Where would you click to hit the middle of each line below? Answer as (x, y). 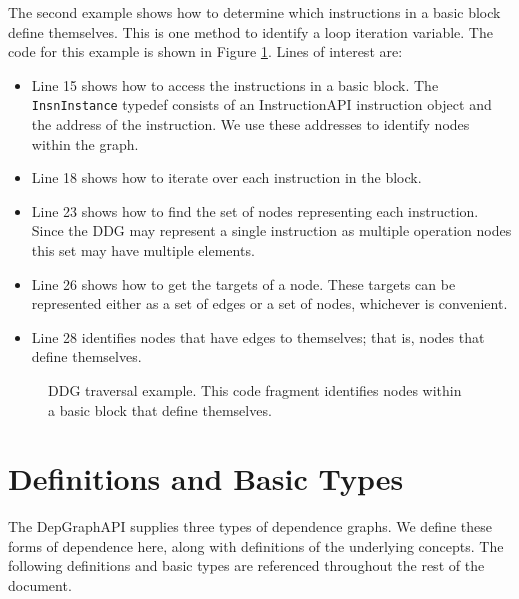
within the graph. (85, 143)
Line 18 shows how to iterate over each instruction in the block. (226, 177)
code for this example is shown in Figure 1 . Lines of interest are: (205, 51)
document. (40, 585)
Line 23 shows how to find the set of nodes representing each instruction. (255, 210)
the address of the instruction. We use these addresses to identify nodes (250, 124)
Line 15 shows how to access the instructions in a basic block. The (235, 84)
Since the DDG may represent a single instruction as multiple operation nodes (271, 230)
